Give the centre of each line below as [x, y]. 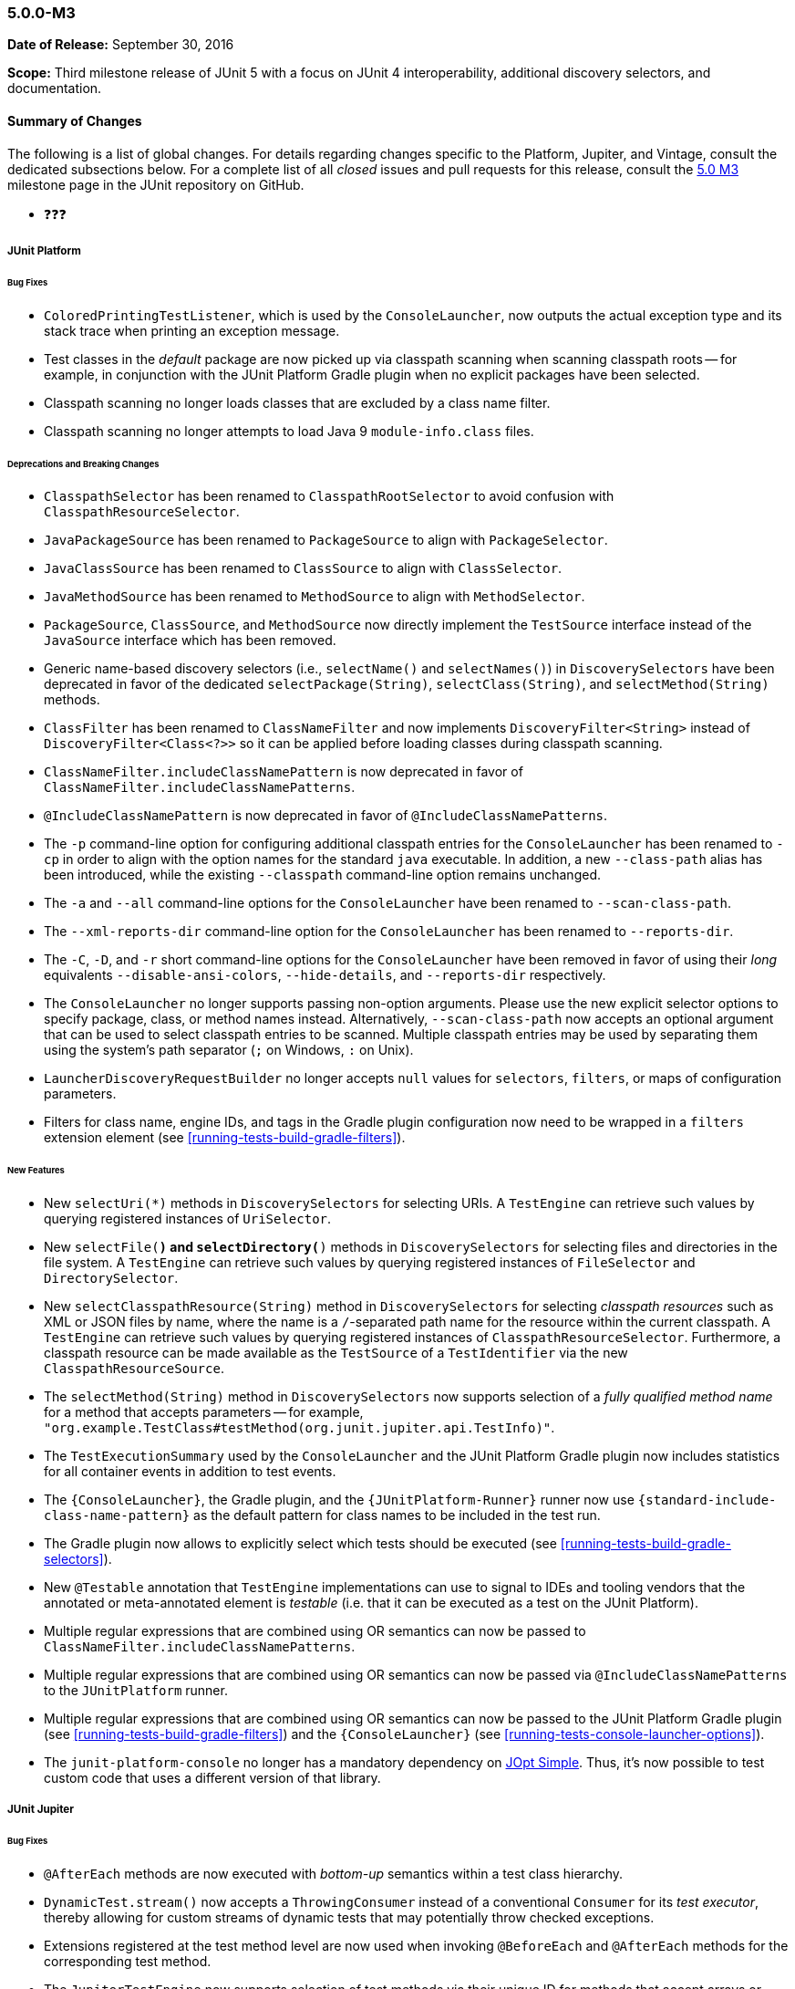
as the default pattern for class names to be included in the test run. [397, 1515]
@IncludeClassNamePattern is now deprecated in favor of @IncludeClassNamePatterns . [326, 816]
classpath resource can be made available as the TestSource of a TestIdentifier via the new [336, 1353]
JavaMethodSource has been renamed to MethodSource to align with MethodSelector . [315, 597]
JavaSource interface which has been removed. [190, 640]
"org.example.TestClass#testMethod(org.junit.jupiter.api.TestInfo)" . [299, 1428]
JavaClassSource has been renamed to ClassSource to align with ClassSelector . [303, 568]
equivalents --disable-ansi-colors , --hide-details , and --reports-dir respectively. [325, 975]
